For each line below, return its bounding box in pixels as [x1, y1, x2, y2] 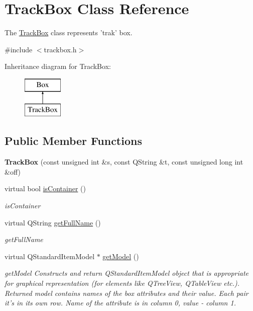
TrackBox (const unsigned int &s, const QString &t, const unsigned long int [5, 157, 243, 167]
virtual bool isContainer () [5, 183, 86, 194]
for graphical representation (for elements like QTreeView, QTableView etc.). [5, 278, 240, 288]
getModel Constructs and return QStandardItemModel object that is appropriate [5, 268, 249, 278]
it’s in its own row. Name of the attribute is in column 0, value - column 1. [5, 297, 236, 308]
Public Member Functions [5, 133, 142, 148]
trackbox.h [44, 44, 77, 54]
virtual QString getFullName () [5, 217, 101, 227]
